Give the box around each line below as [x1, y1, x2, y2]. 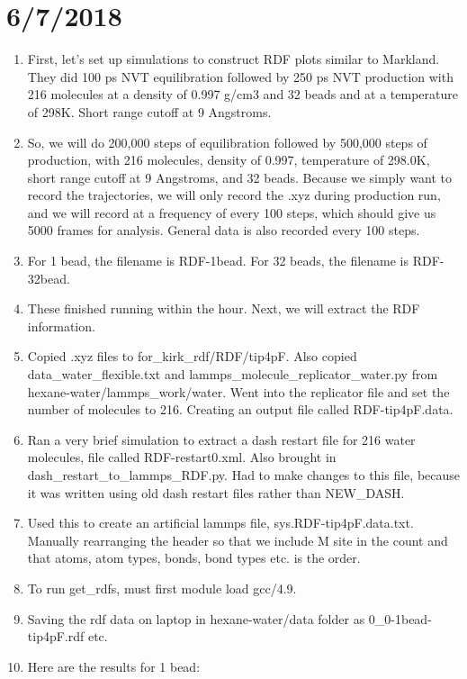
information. [27, 316, 95, 335]
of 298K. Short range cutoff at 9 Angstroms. [27, 102, 272, 121]
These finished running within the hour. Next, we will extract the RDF [27, 299, 420, 318]
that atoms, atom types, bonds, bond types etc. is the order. [27, 548, 361, 567]
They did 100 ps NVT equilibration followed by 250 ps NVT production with [27, 67, 454, 86]
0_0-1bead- [368, 609, 432, 628]
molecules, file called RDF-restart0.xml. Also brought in [27, 448, 337, 466]
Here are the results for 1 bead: [27, 656, 201, 675]
